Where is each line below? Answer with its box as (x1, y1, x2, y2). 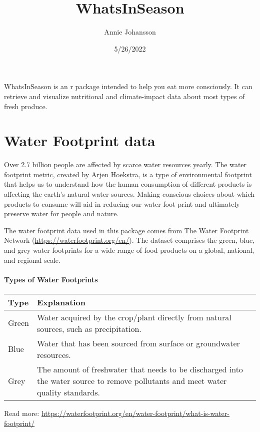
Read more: (4, 407, 39, 418)
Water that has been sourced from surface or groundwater (36, 337, 240, 349)
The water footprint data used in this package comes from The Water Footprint (4, 225, 249, 235)
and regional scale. (4, 254, 60, 265)
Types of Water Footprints (4, 274, 98, 284)
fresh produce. (4, 101, 47, 111)
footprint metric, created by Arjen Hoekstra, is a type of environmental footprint (4, 169, 252, 179)
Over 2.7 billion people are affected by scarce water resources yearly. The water (4, 159, 247, 170)
